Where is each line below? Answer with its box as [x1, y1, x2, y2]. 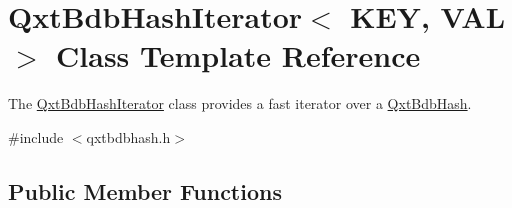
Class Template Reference [56, 35, 421, 76]
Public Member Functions [8, 175, 282, 206]
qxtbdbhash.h [86, 126, 171, 147]
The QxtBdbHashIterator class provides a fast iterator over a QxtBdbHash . [8, 93, 472, 114]
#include [8, 126, 64, 147]
